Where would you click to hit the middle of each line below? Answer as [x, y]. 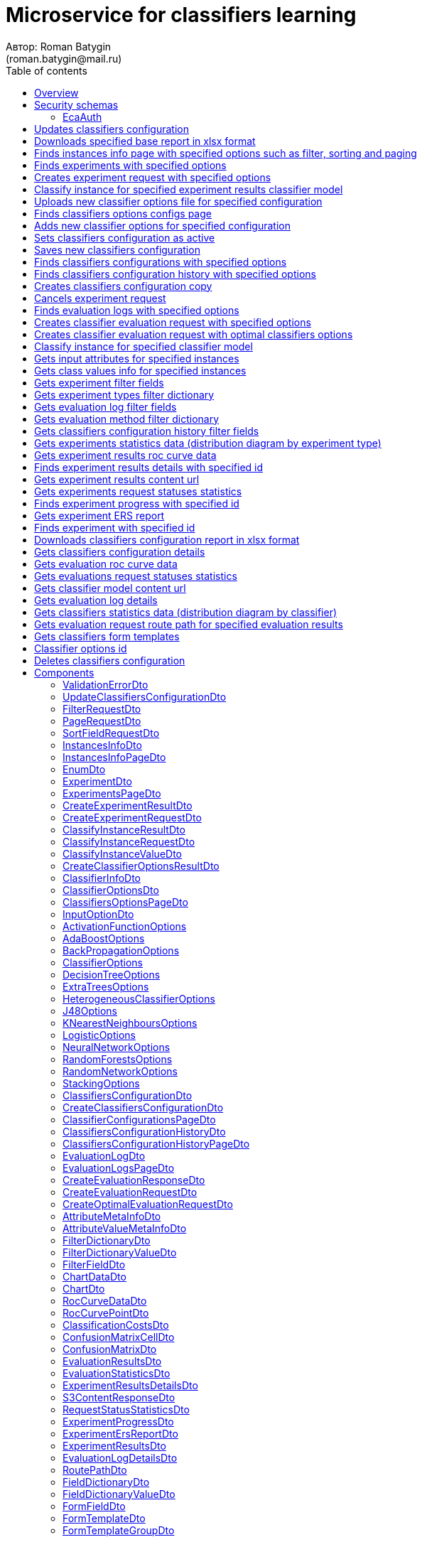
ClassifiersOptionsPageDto [125, 902]
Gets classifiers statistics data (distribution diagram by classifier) [186, 612]
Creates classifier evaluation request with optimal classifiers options [194, 334]
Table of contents [47, 70]
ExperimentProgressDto [118, 1421]
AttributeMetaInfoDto [112, 1216]
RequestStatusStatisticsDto [126, 1409]
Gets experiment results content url [117, 479]
